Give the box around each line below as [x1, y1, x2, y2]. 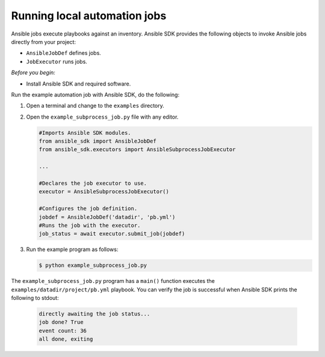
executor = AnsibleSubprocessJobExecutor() [39, 188, 170, 195]
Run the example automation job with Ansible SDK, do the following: [11, 91, 180, 98]
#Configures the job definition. [39, 205, 138, 212]
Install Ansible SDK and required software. [26, 80, 131, 87]
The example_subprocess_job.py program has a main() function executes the [11, 278, 215, 285]
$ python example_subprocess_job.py [39, 262, 147, 269]
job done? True [39, 319, 84, 326]
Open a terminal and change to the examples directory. [26, 102, 165, 110]
